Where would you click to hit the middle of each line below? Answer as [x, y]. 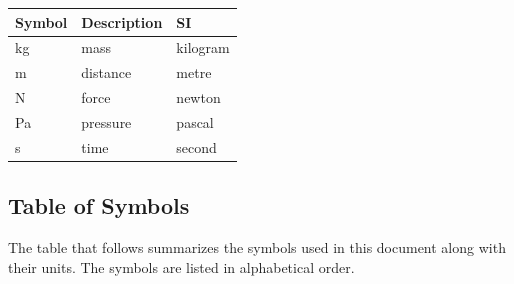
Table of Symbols [99, 205]
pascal [195, 121]
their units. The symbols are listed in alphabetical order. [181, 266]
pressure [106, 121]
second [196, 146]
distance [106, 72]
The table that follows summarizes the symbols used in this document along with [257, 247]
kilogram [203, 47]
